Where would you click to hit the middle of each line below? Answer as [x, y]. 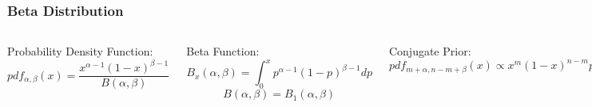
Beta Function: [223, 51]
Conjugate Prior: [430, 51]
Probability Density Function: [80, 51]
